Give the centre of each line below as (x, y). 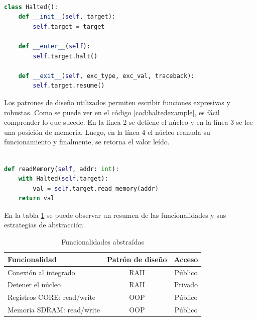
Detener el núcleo (34, 285)
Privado (186, 285)
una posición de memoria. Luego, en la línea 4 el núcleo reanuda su (107, 132)
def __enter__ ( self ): (54, 46)
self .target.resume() (69, 86)
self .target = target (69, 26)
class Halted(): (31, 7)
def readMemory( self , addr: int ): (62, 169)
